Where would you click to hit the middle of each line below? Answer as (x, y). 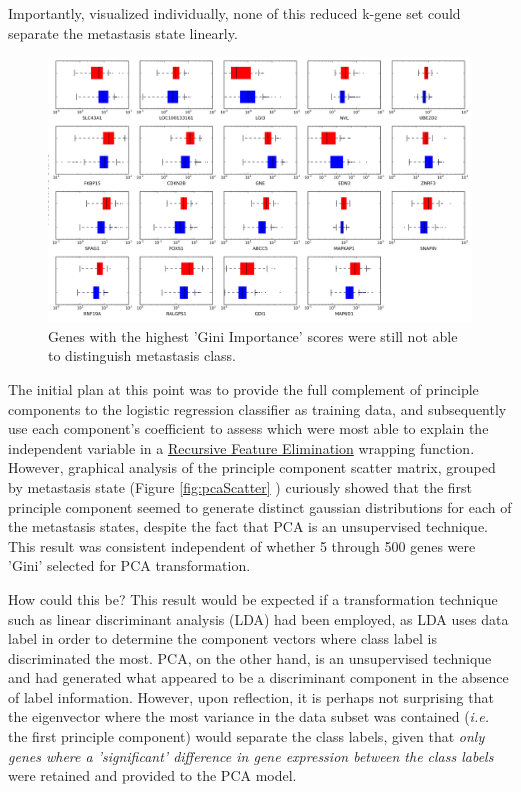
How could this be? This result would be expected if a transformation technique (253, 598)
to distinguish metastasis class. (142, 355)
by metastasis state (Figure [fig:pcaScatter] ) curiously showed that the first (240, 486)
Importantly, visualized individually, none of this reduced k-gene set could (234, 13)
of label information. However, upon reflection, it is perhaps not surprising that (251, 696)
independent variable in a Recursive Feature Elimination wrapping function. (241, 447)
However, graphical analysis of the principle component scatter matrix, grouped (252, 467)
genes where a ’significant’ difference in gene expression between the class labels (251, 755)
